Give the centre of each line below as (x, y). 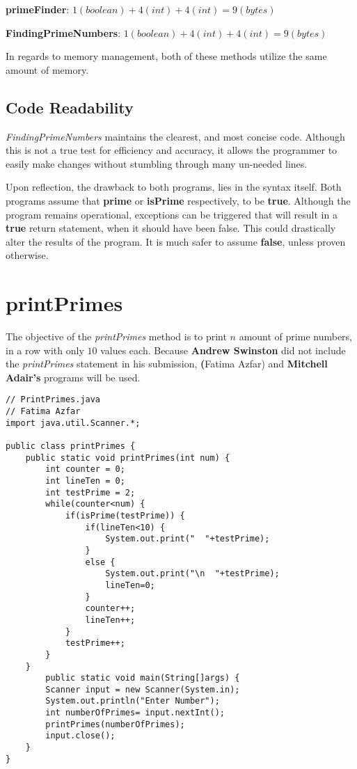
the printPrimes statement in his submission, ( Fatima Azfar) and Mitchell (167, 364)
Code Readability (70, 107)
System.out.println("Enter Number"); (133, 701)
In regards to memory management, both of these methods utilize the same (166, 56)
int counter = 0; (85, 469)
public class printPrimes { (71, 446)
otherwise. (27, 255)
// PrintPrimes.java (53, 400)
